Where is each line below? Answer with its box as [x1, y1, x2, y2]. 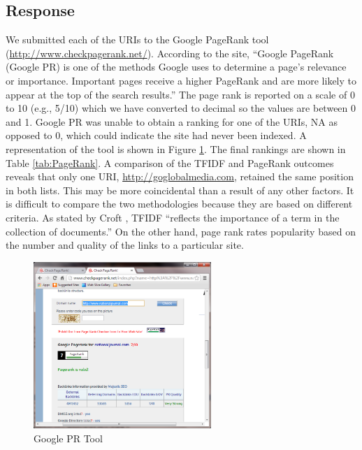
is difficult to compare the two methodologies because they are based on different [6, 196, 353, 211]
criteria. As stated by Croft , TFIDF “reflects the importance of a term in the [6, 210, 340, 224]
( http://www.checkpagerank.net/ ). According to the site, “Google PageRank [6, 45, 334, 60]
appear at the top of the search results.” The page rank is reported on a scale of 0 [6, 87, 355, 101]
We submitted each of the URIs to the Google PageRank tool [6, 32, 269, 47]
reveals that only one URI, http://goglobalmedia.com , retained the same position [6, 169, 354, 184]
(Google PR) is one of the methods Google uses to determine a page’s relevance [6, 59, 347, 74]
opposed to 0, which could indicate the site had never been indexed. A [6, 128, 307, 143]
